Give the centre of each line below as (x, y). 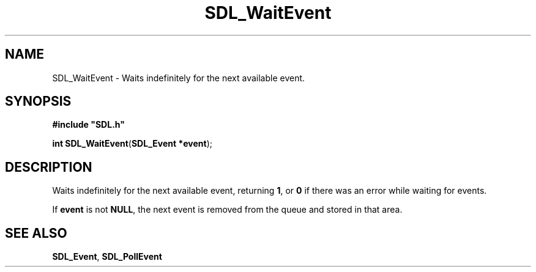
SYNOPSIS (38, 101)
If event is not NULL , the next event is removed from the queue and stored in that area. (227, 210)
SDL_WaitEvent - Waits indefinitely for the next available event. (179, 78)
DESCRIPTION (49, 167)
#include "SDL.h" (88, 125)
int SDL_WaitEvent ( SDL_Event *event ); (132, 144)
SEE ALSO (36, 233)
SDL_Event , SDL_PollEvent (107, 257)
